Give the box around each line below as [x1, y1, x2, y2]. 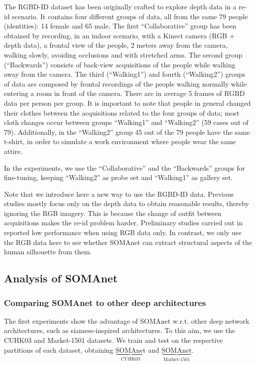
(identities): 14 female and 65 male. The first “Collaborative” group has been [4, 21, 236, 31]
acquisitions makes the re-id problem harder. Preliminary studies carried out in [4, 217, 243, 228]
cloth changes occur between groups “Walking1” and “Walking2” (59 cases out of [4, 117, 249, 127]
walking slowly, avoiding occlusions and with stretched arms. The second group [4, 49, 243, 60]
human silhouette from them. [4, 246, 92, 257]
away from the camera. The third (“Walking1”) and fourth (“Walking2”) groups [4, 69, 246, 79]
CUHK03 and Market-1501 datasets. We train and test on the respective [4, 335, 223, 345]
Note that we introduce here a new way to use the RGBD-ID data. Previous [4, 188, 234, 199]
